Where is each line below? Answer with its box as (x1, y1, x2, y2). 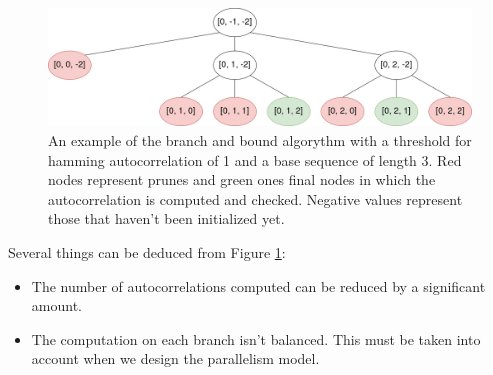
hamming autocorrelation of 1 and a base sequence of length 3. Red (48, 149, 462, 170)
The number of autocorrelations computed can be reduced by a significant (31, 275, 486, 296)
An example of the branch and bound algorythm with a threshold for (48, 130, 472, 151)
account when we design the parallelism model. (31, 348, 320, 369)
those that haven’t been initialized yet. (48, 208, 285, 229)
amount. (31, 295, 82, 316)
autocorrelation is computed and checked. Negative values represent (48, 188, 463, 209)
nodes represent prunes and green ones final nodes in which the (48, 169, 436, 190)
